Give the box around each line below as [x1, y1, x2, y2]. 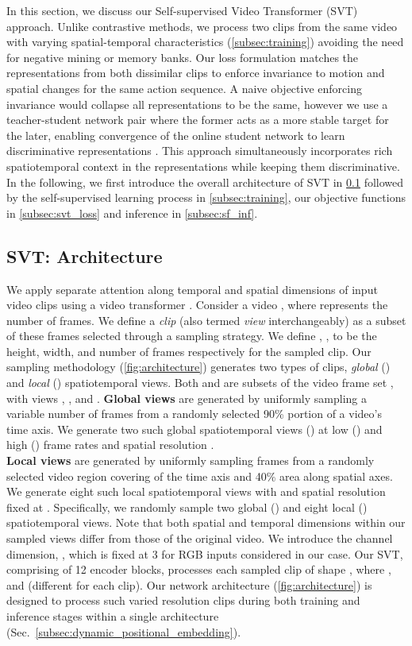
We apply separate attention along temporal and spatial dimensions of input [6, 280, 378, 297]
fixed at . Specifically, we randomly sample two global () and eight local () [6, 498, 368, 515]
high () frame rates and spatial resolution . [6, 436, 214, 453]
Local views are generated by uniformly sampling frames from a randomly [6, 452, 375, 469]
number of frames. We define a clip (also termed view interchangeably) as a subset [6, 311, 406, 328]
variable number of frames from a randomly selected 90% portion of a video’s [6, 405, 382, 422]
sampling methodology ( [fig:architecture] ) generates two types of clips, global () [6, 358, 391, 375]
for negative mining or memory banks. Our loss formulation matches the [6, 48, 359, 65]
